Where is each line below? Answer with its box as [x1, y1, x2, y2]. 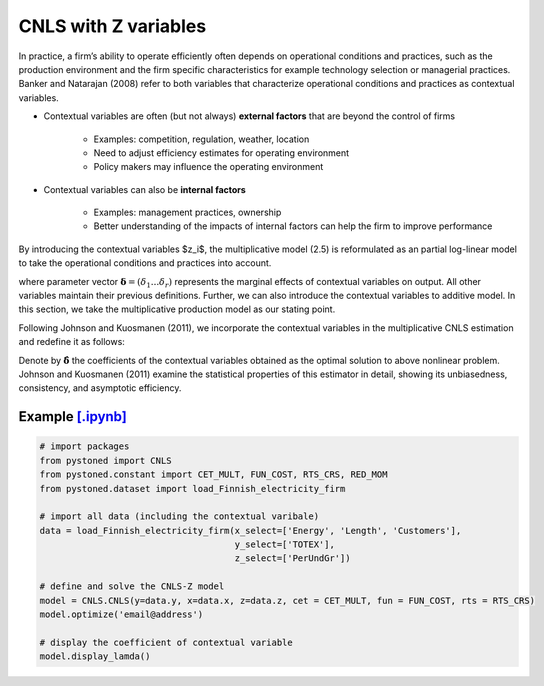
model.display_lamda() [39, 651, 151, 662]
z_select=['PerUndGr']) [234, 553, 351, 564]
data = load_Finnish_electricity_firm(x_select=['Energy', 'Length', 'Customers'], [39, 525, 462, 536]
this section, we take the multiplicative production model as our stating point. [18, 303, 336, 315]
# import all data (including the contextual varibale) [39, 511, 320, 522]
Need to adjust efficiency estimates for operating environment [93, 146, 350, 159]
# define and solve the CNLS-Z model [39, 581, 225, 592]
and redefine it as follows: [18, 336, 125, 348]
